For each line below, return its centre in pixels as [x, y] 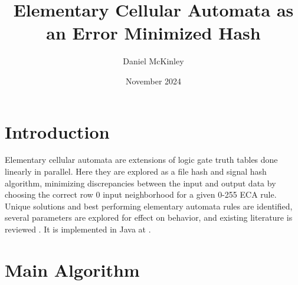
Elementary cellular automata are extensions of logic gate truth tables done [141, 160]
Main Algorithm [72, 269]
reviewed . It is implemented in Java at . [78, 229]
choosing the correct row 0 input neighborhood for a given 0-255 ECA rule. [141, 194]
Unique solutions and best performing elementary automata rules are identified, [149, 206]
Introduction [57, 131]
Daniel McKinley [153, 61]
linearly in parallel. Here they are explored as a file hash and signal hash [136, 171]
